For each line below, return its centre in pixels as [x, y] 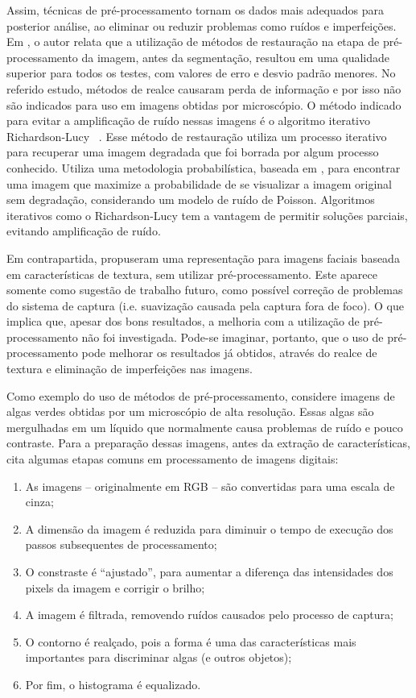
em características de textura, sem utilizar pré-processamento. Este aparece [192, 274]
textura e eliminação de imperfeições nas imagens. [130, 369]
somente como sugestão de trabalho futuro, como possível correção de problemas [205, 290]
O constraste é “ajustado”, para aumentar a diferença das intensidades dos [209, 571]
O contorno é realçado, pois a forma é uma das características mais [191, 641]
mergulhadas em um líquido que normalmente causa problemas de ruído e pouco [205, 427]
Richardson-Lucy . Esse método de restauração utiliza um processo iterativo [197, 136]
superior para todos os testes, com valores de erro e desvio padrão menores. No [201, 73]
